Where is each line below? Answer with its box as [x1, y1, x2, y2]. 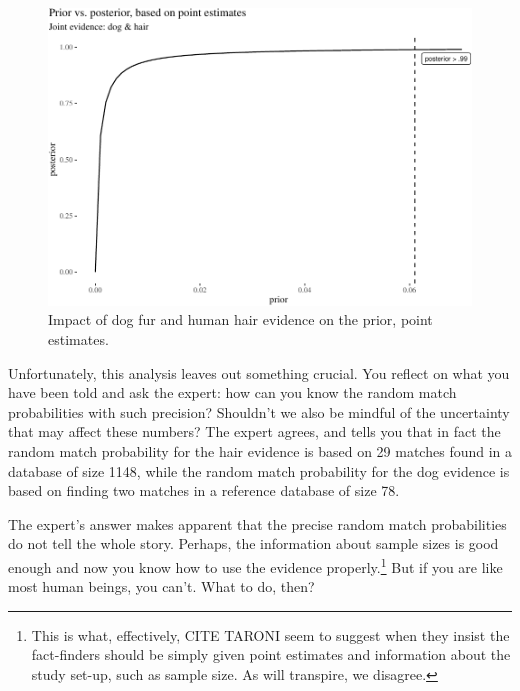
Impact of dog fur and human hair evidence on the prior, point [48, 309, 433, 330]
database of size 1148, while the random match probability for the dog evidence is [8, 460, 510, 481]
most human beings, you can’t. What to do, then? [8, 576, 315, 597]
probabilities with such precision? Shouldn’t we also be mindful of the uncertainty [8, 401, 510, 422]
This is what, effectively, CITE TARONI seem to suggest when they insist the [31, 624, 510, 645]
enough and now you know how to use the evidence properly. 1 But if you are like [8, 554, 503, 577]
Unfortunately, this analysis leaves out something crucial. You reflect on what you [8, 362, 510, 383]
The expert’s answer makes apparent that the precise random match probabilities [8, 513, 507, 534]
